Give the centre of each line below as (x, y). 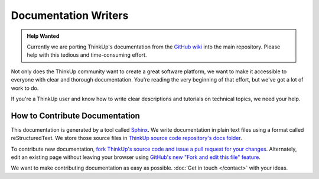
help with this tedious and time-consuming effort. (87, 55)
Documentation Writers (70, 15)
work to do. (25, 88)
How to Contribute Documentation (75, 115)
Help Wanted (43, 36)
